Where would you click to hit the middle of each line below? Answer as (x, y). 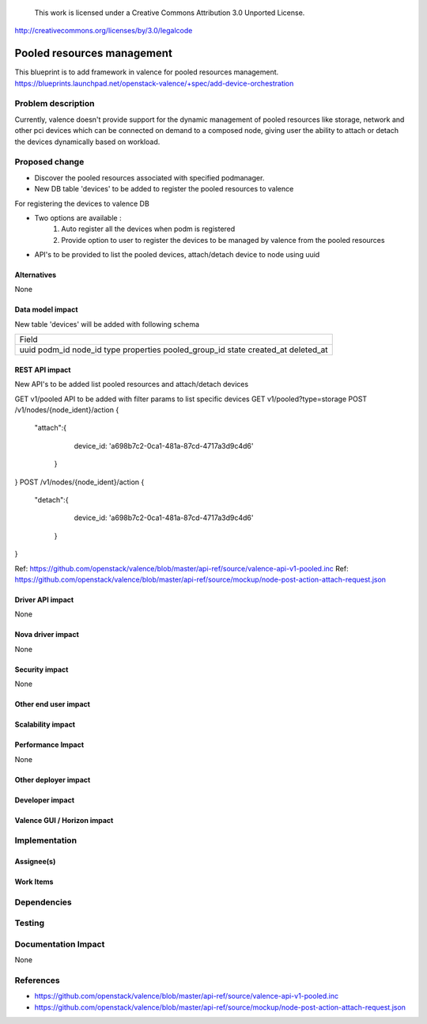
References (37, 980)
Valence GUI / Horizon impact (64, 820)
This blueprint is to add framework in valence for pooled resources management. (147, 72)
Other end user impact (53, 704)
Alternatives (36, 275)
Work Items (34, 882)
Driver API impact (44, 599)
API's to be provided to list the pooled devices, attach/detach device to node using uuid (177, 255)
